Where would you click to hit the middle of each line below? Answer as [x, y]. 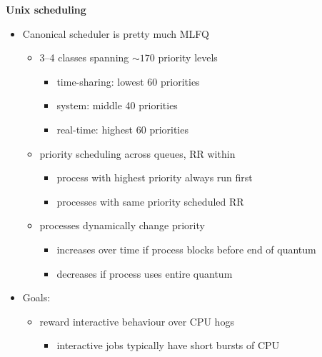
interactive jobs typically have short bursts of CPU [168, 345]
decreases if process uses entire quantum [145, 273]
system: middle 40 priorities [117, 105]
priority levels [188, 57]
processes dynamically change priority [122, 225]
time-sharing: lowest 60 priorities [128, 81]
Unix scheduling [46, 9]
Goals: [36, 297]
